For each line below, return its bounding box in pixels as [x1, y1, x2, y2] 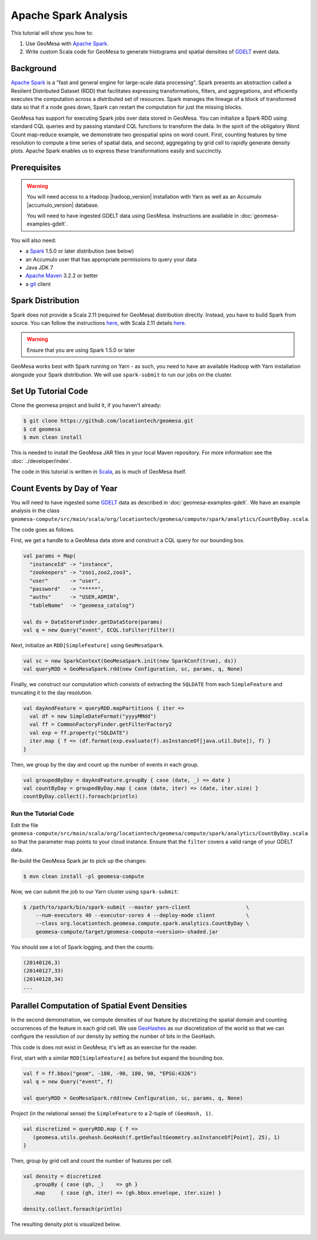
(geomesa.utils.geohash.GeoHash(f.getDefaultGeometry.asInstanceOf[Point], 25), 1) [32, 1134, 281, 1141]
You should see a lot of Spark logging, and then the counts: [11, 943, 155, 950]
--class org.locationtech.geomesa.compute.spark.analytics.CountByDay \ [35, 920, 249, 927]
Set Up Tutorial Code [11, 387, 88, 396]
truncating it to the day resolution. [11, 689, 93, 696]
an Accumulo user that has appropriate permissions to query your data [25, 256, 197, 263]
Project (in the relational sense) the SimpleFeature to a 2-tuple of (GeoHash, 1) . [11, 1110, 214, 1117]
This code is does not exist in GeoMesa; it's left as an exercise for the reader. [11, 1043, 198, 1051]
